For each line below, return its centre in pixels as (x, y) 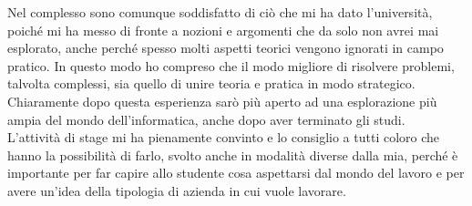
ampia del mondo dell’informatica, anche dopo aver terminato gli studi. (206, 119)
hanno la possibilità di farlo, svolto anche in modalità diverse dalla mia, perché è (233, 154)
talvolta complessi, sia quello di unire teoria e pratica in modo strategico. (211, 83)
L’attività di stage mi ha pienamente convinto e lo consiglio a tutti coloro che (224, 137)
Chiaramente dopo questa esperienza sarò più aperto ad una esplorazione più (222, 101)
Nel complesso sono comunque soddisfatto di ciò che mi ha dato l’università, (220, 12)
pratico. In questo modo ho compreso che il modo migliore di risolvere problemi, (231, 65)
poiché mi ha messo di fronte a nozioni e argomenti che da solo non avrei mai (223, 30)
